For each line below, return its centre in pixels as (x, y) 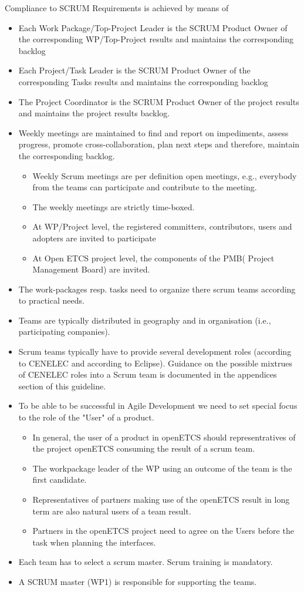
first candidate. (60, 480)
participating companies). (64, 332)
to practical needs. (51, 300)
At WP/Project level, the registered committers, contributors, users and (162, 226)
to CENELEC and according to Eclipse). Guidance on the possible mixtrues (155, 363)
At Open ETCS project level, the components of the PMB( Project (153, 258)
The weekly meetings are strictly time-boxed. (114, 206)
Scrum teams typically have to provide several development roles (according (155, 351)
